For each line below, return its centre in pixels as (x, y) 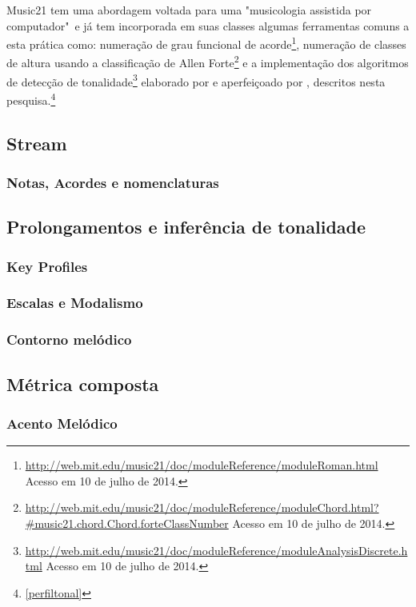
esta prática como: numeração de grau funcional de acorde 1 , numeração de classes (206, 43)
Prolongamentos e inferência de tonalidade (186, 227)
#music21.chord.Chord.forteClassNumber (127, 523)
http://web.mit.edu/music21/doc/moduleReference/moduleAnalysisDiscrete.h (216, 550)
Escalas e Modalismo (75, 303)
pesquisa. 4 (31, 98)
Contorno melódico (69, 339)
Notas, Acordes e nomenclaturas (113, 182)
